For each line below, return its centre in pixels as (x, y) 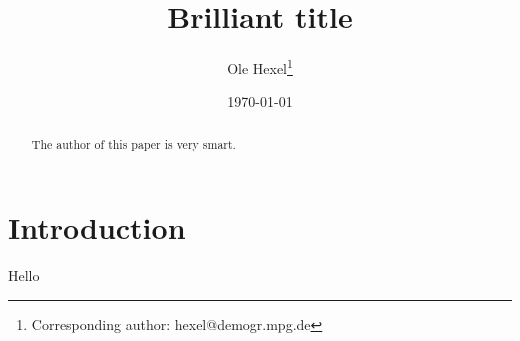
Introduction (97, 227)
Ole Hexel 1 (260, 66)
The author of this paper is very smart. (133, 143)
